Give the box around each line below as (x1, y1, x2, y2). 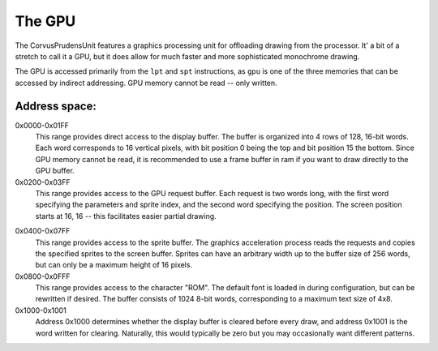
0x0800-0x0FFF (15, 272, 71, 281)
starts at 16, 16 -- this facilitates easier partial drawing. (35, 211, 217, 220)
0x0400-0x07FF (15, 226, 71, 236)
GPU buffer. (35, 166, 75, 176)
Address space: (15, 99, 97, 113)
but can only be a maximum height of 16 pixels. (35, 260, 193, 270)
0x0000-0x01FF (15, 120, 69, 130)
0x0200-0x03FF (15, 177, 71, 186)
